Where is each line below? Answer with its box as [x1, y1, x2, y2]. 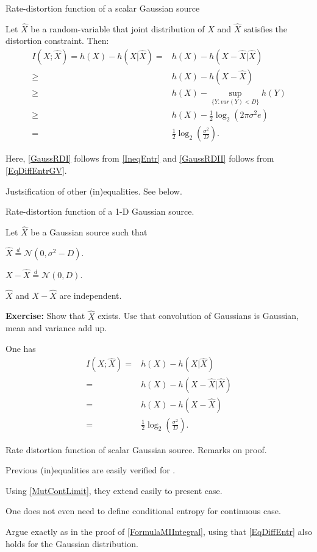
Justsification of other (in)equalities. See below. [5, 184, 182, 197]
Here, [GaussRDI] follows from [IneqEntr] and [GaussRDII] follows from [5, 152, 274, 165]
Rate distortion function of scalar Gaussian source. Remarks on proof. [5, 443, 267, 456]
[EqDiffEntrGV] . [5, 164, 67, 177]
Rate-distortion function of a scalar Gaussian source [5, 2, 200, 14]
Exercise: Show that [5, 309, 85, 322]
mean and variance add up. [5, 321, 107, 334]
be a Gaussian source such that [30, 226, 148, 238]
